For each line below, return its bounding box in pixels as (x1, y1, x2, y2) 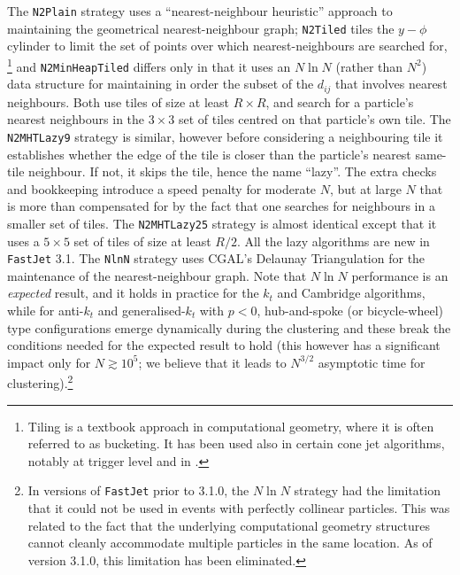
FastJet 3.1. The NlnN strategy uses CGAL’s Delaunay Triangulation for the (7, 249, 425, 268)
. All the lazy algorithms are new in (236, 231, 430, 250)
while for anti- (7, 300, 84, 319)
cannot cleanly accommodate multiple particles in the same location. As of (27, 533, 433, 552)
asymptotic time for (318, 353, 425, 371)
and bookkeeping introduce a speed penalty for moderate (7, 179, 317, 198)
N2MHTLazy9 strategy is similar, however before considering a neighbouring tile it (7, 127, 443, 145)
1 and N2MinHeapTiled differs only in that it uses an (7, 54, 291, 75)
